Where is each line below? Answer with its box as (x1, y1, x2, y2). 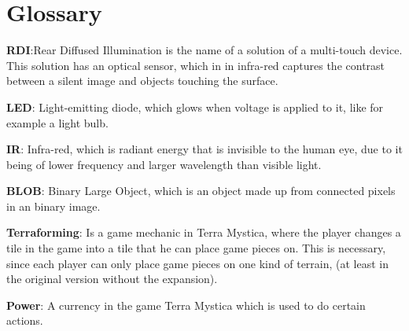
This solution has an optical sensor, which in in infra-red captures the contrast (6, 57, 385, 73)
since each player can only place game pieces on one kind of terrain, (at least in (6, 255, 389, 271)
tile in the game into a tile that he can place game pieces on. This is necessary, (6, 240, 386, 256)
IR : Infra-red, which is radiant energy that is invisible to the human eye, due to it (6, 141, 403, 157)
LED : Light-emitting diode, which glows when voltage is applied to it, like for (6, 98, 384, 115)
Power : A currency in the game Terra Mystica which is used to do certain (6, 296, 366, 313)
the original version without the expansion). (6, 270, 218, 287)
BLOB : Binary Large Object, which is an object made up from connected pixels (6, 182, 396, 199)
